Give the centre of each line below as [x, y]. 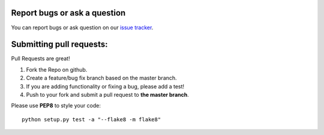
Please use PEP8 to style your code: [56, 106]
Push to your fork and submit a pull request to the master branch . [107, 94]
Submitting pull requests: [59, 45]
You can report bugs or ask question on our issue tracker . [82, 27]
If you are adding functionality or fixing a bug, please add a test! [105, 86]
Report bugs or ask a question [68, 13]
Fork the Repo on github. [57, 69]
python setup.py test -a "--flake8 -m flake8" [91, 119]
